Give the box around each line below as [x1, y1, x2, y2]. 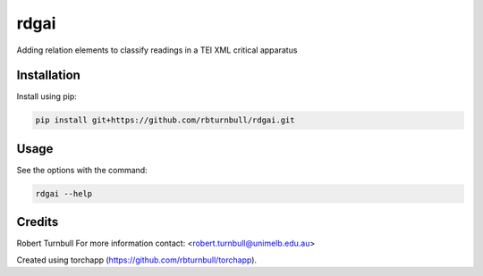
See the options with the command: [16, 164, 148, 175]
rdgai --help [35, 188, 93, 198]
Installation [16, 68, 80, 83]
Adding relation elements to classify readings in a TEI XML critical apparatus [16, 45, 298, 55]
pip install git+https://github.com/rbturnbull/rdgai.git [35, 115, 295, 125]
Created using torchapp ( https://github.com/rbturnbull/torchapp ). [16, 255, 258, 265]
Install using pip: [16, 91, 78, 102]
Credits [16, 214, 59, 230]
